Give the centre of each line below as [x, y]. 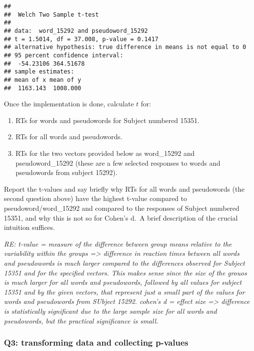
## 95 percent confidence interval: [64, 55]
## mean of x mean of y [43, 80]
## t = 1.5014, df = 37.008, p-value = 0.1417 [81, 39]
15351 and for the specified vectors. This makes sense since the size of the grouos [126, 272]
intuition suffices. [29, 227]
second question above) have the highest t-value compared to [96, 198]
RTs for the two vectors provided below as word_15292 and [105, 153]
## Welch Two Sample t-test [51, 14]
